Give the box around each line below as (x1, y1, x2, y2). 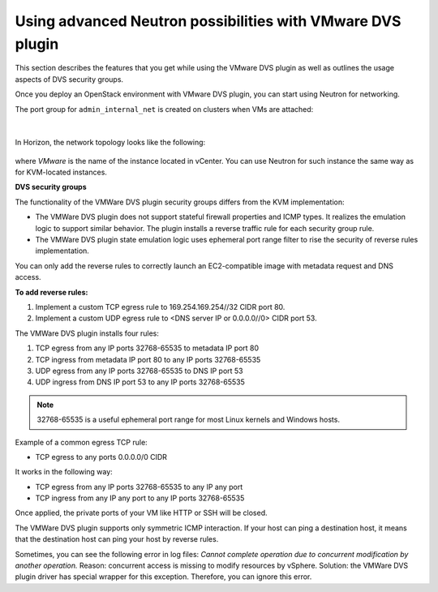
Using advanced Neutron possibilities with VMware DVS (15, 12, 401, 30)
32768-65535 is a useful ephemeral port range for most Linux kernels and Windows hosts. (36, 414, 341, 425)
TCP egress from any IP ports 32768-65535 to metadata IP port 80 (35, 343, 260, 353)
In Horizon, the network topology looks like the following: (15, 138, 206, 148)
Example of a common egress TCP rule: (15, 437, 148, 447)
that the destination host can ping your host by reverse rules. (15, 534, 219, 544)
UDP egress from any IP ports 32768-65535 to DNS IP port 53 (35, 366, 243, 375)
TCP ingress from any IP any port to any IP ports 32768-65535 (35, 493, 245, 503)
